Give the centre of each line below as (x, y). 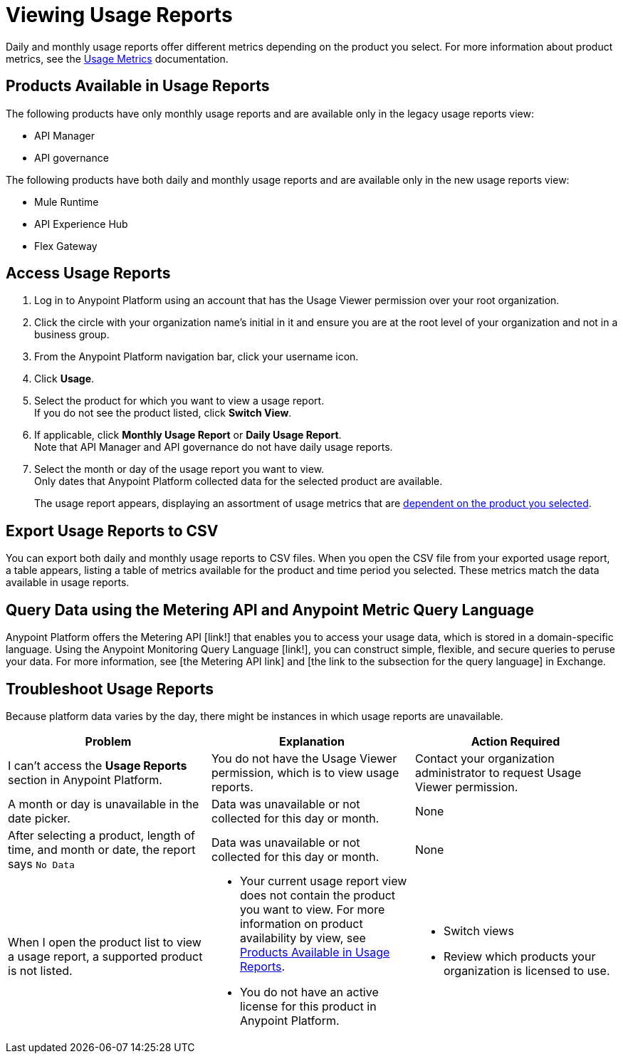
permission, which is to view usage (305, 772)
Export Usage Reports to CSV (112, 531)
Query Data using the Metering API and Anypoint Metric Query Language (270, 610)
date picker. (39, 818)
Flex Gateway (66, 246)
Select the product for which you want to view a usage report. (179, 401)
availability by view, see (303, 938)
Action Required (515, 741)
